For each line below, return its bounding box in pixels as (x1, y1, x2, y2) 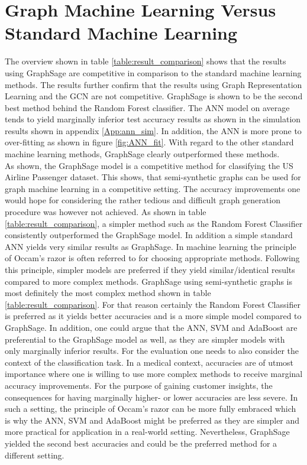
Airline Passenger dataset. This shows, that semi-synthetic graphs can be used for (5, 171, 301, 183)
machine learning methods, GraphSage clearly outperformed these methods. (5, 148, 280, 160)
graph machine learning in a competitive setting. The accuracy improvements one (5, 182, 300, 194)
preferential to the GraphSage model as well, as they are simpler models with (5, 333, 285, 345)
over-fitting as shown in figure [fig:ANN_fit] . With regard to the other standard (5, 136, 294, 148)
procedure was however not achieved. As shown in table (5, 206, 206, 218)
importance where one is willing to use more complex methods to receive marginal (5, 368, 303, 380)
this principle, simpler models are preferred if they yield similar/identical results (5, 264, 295, 275)
